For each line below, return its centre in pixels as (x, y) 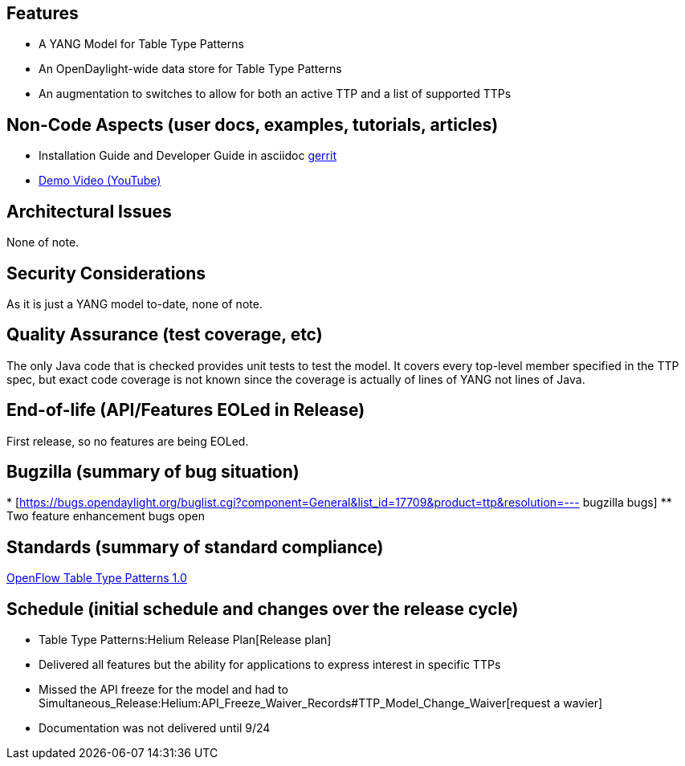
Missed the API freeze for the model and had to (163, 690)
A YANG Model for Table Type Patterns (141, 44)
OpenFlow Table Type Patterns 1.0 (97, 578)
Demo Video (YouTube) (100, 181)
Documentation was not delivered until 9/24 (155, 728)
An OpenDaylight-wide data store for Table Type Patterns (190, 69)
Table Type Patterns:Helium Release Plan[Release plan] (185, 640)
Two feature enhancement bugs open (106, 516)
